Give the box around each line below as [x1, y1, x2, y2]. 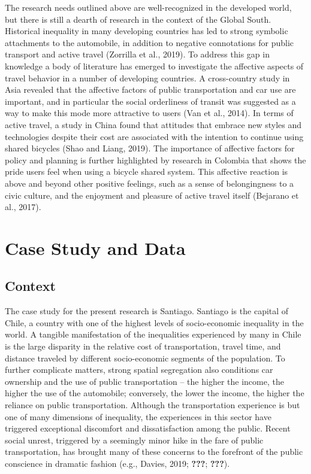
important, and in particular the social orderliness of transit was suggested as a [5, 95, 296, 107]
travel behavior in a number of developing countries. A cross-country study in [5, 71, 290, 84]
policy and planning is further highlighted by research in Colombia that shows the [5, 153, 306, 166]
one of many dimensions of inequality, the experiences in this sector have [5, 410, 271, 423]
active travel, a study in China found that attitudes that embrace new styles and [5, 118, 302, 130]
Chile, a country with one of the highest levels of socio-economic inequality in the [5, 316, 304, 329]
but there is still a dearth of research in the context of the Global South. [5, 13, 271, 25]
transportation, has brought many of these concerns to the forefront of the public [5, 445, 303, 458]
